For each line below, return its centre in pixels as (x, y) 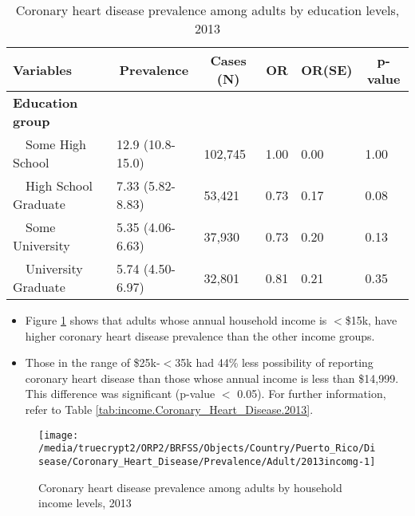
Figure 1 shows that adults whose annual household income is (176, 320)
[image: (59, 435)
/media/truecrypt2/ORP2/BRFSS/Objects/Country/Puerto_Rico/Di (207, 449)
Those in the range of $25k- (93, 362)
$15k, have (371, 320)
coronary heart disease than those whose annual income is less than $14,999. (212, 378)
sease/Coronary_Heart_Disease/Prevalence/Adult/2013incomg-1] (207, 461)
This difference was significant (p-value (120, 394)
